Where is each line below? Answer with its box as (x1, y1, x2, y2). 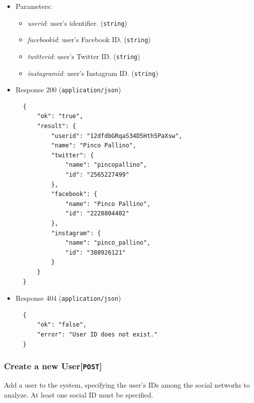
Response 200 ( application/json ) (15, 84, 121, 95)
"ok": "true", (37, 113, 83, 120)
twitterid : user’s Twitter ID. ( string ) (27, 51, 140, 61)
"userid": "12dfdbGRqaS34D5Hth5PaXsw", (51, 132, 183, 139)
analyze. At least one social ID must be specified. (4, 389, 153, 400)
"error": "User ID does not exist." (37, 331, 158, 338)
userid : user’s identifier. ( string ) (27, 17, 127, 28)
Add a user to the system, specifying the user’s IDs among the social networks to (4, 379, 250, 390)
